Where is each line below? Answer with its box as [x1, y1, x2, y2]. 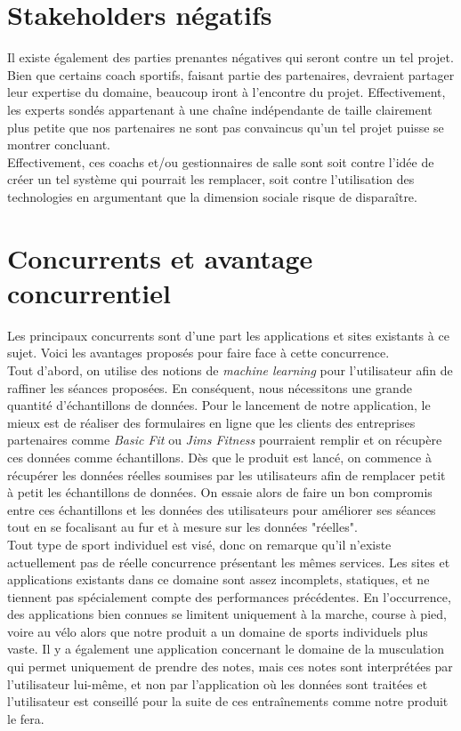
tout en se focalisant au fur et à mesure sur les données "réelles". [7, 518, 358, 536]
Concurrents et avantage [7, 239, 313, 276]
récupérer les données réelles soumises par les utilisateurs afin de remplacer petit [7, 465, 446, 484]
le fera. [7, 709, 44, 727]
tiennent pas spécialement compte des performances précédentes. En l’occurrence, [7, 587, 451, 606]
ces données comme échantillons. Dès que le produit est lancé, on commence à [7, 447, 432, 466]
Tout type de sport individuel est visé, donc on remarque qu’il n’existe [7, 534, 392, 553]
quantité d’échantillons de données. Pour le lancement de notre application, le [7, 396, 431, 414]
